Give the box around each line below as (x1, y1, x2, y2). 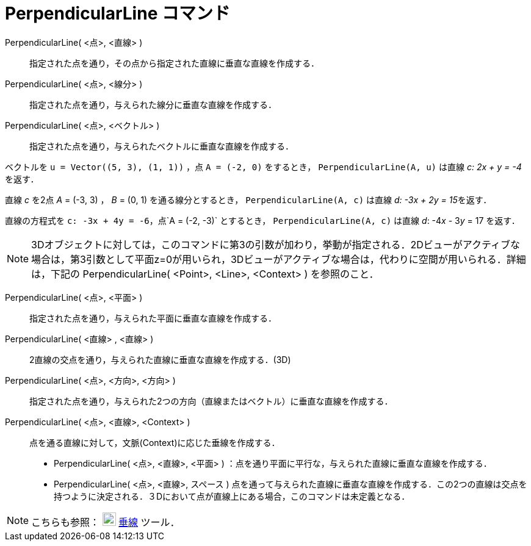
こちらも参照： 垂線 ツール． (31, 515, 180, 528)
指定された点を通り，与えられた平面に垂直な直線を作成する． (29, 312, 277, 323)
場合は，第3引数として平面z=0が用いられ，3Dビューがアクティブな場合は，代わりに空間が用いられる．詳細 (31, 253, 526, 265)
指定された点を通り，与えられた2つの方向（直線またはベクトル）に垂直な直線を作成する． (29, 395, 393, 406)
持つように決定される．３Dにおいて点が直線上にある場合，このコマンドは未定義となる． (54, 490, 410, 501)
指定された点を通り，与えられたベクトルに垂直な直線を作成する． (29, 140, 294, 151)
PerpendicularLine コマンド (5, 3, 230, 24)
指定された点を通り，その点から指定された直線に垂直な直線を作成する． (29, 57, 320, 68)
